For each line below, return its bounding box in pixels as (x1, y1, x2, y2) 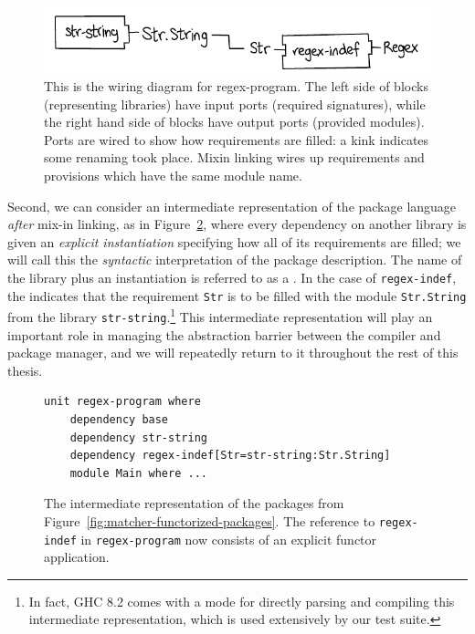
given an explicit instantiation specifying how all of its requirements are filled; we (7, 232, 461, 251)
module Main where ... (69, 466, 207, 480)
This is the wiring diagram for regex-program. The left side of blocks (44, 77, 428, 96)
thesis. (7, 360, 43, 379)
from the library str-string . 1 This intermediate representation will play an (7, 305, 433, 326)
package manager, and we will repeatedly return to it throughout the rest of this (7, 343, 459, 362)
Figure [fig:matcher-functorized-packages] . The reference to (44, 511, 375, 530)
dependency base (69, 412, 169, 426)
